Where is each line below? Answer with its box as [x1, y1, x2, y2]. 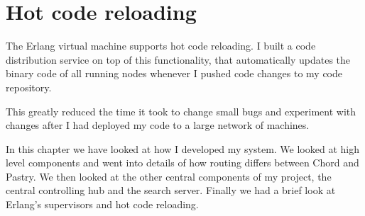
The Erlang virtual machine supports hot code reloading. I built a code [6, 38, 316, 53]
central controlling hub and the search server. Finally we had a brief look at [6, 183, 336, 198]
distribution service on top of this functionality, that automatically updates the [6, 52, 351, 67]
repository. [6, 79, 52, 94]
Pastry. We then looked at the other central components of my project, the [6, 169, 332, 183]
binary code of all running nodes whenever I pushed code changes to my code [6, 66, 343, 81]
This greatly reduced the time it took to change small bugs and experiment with [6, 103, 356, 118]
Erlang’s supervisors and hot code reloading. [6, 197, 199, 212]
